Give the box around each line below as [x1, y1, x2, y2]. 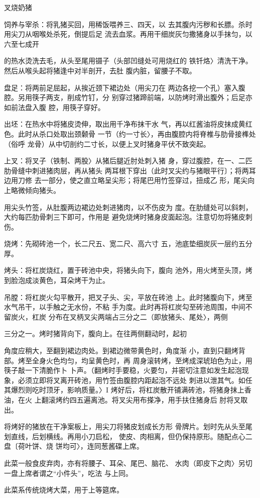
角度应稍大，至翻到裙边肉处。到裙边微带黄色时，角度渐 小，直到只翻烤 [4, 345, 238, 356]
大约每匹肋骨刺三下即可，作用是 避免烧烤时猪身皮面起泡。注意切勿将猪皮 [4, 212, 245, 222]
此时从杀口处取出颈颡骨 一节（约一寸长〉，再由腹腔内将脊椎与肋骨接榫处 [18, 128, 256, 139]
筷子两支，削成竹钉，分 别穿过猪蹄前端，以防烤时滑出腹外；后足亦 [32, 92, 252, 103]
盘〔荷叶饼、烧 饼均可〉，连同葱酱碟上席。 [4, 441, 144, 451]
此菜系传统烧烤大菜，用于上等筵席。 [4, 484, 123, 495]
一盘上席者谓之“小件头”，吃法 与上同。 [4, 467, 133, 478]
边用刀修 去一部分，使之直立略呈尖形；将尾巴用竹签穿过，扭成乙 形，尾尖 [4, 175, 248, 185]
